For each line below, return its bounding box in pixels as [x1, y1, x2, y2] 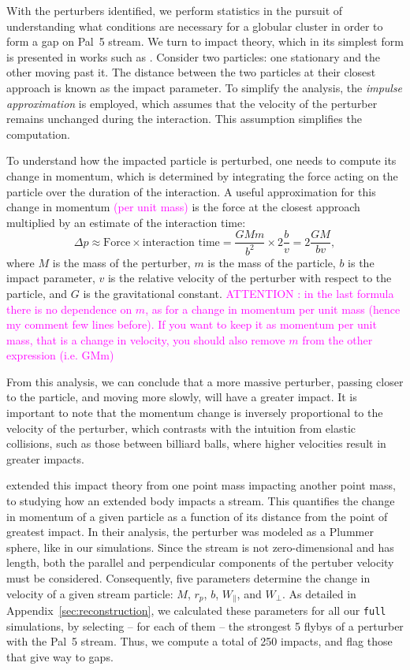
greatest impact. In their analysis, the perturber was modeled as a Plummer [6, 523, 374, 540]
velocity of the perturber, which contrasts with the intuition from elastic [6, 419, 356, 436]
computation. [6, 125, 70, 142]
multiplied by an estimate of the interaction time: [6, 214, 246, 230]
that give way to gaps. [6, 648, 114, 664]
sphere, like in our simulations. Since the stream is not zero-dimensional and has [6, 538, 394, 555]
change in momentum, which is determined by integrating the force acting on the [6, 167, 398, 184]
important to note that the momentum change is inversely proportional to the [6, 404, 383, 421]
